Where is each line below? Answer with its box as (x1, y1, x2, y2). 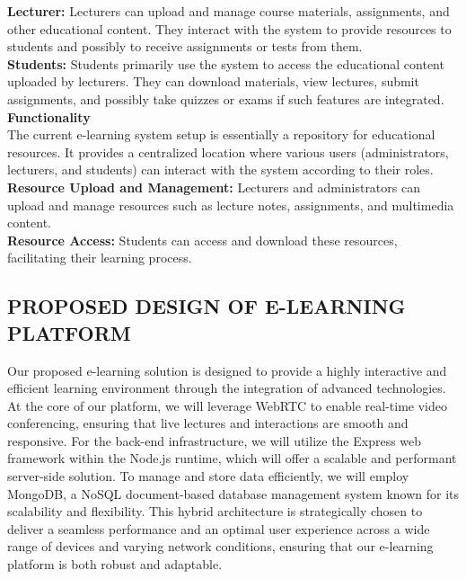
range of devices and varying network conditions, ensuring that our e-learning (7, 537, 434, 556)
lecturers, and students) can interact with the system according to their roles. (7, 160, 434, 179)
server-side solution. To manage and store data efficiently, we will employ (7, 467, 409, 485)
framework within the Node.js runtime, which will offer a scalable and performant (7, 449, 457, 468)
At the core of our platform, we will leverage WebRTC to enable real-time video (7, 396, 447, 414)
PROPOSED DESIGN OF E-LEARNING (7, 292, 406, 320)
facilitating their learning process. (7, 248, 192, 267)
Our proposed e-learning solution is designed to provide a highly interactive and (7, 361, 447, 379)
